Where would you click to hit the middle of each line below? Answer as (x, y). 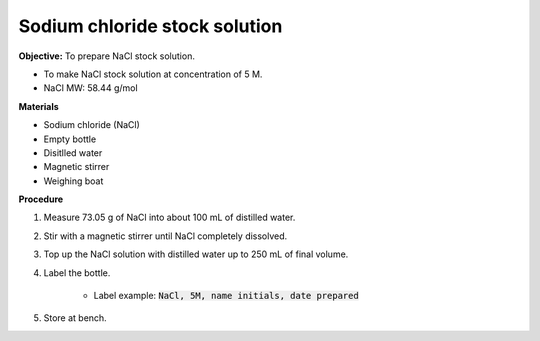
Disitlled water (73, 152)
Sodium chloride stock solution (150, 26)
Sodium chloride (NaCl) (91, 125)
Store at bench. (75, 318)
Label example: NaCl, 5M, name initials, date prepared (226, 296)
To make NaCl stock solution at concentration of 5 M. (153, 74)
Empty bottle (70, 139)
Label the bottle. (77, 272)
